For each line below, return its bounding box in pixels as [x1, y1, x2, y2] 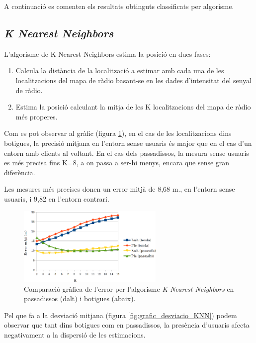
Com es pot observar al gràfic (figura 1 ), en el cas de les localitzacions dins [4, 128, 232, 138]
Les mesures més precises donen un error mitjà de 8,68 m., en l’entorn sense [4, 184, 235, 194]
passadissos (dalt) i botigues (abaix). [24, 293, 136, 304]
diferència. [4, 167, 35, 177]
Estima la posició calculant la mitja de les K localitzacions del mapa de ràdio [15, 102, 251, 112]
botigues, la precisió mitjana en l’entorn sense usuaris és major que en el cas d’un [4, 137, 252, 148]
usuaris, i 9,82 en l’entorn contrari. [4, 193, 109, 204]
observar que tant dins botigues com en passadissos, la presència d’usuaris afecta [4, 320, 250, 330]
